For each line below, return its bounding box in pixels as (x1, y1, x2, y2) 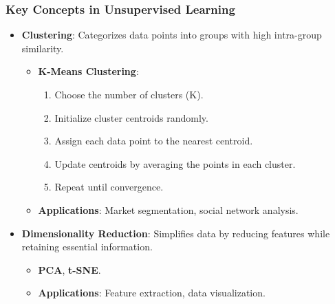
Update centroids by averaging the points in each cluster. (54, 156, 296, 171)
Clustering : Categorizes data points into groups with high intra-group (21, 28, 322, 42)
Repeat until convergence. (54, 180, 164, 194)
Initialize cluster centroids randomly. (54, 110, 208, 124)
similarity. (21, 41, 64, 55)
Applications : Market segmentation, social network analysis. (38, 202, 299, 217)
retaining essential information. (21, 239, 153, 254)
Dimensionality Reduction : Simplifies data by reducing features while (21, 226, 330, 240)
